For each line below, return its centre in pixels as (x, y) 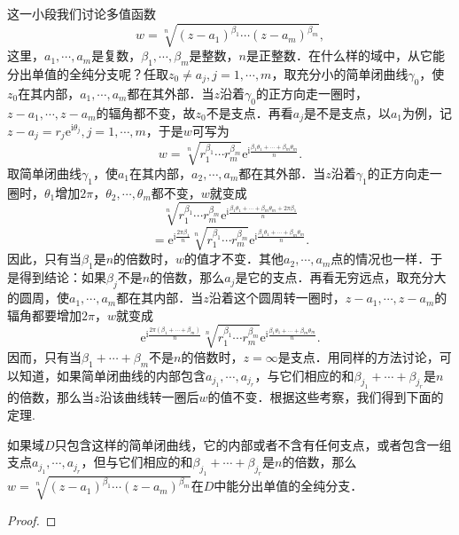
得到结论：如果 (62, 277)
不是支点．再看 (249, 112)
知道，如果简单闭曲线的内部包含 (112, 375)
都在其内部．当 (160, 298)
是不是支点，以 (347, 112)
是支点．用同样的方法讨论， (358, 356)
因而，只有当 (44, 356)
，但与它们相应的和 (137, 462)
